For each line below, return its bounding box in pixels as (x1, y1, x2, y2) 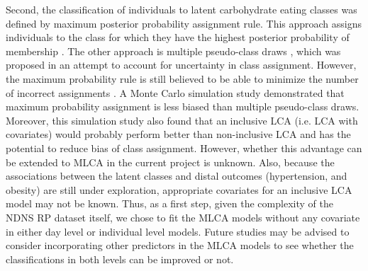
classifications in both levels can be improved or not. (6, 251, 234, 266)
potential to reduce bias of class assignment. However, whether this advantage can (6, 140, 362, 155)
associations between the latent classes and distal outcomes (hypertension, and (6, 168, 347, 183)
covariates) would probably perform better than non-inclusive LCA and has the (6, 127, 351, 142)
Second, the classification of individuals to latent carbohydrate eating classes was (6, 2, 357, 16)
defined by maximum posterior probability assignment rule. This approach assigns (6, 16, 362, 30)
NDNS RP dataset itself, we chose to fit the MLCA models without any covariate (6, 209, 360, 224)
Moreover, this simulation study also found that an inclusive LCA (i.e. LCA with (6, 113, 358, 127)
